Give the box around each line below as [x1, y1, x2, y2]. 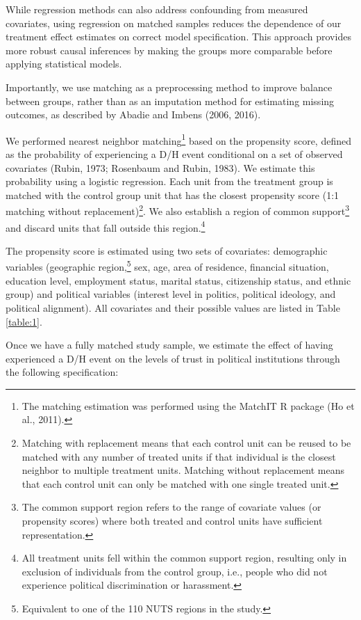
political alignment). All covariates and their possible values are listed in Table [6, 300, 340, 315]
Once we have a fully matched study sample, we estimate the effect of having [6, 337, 333, 352]
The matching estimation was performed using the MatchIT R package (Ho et [22, 398, 355, 413]
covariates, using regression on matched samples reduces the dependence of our [6, 15, 342, 30]
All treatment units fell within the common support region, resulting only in [22, 550, 347, 565]
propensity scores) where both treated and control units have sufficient [22, 514, 323, 528]
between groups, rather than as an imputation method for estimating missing [6, 93, 335, 108]
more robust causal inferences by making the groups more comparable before [6, 42, 333, 57]
